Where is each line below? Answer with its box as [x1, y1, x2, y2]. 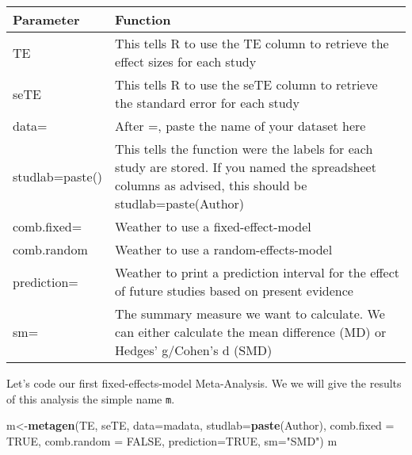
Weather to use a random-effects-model [115, 240, 333, 258]
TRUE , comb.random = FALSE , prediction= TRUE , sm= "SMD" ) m [6, 432, 338, 449]
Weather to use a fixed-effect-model [115, 217, 311, 235]
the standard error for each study [115, 94, 299, 112]
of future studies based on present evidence [115, 281, 353, 300]
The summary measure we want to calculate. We [115, 304, 385, 323]
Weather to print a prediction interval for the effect [115, 263, 399, 281]
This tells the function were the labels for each [115, 140, 373, 158]
